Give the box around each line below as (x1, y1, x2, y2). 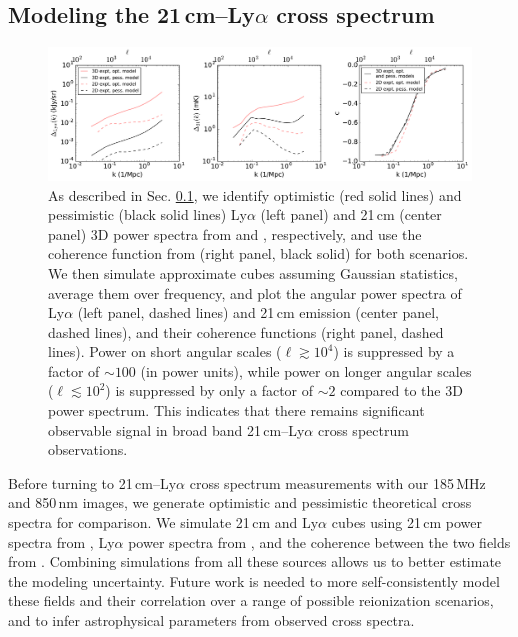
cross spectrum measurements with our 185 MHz (189, 472, 486, 493)
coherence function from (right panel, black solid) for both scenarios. (48, 243, 469, 264)
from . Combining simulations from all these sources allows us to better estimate (8, 551, 502, 572)
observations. (48, 439, 128, 460)
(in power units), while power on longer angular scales (140, 360, 472, 381)
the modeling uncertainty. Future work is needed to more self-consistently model (8, 570, 500, 591)
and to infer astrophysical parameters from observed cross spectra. (8, 610, 415, 630)
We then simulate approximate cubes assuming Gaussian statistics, (48, 262, 458, 283)
